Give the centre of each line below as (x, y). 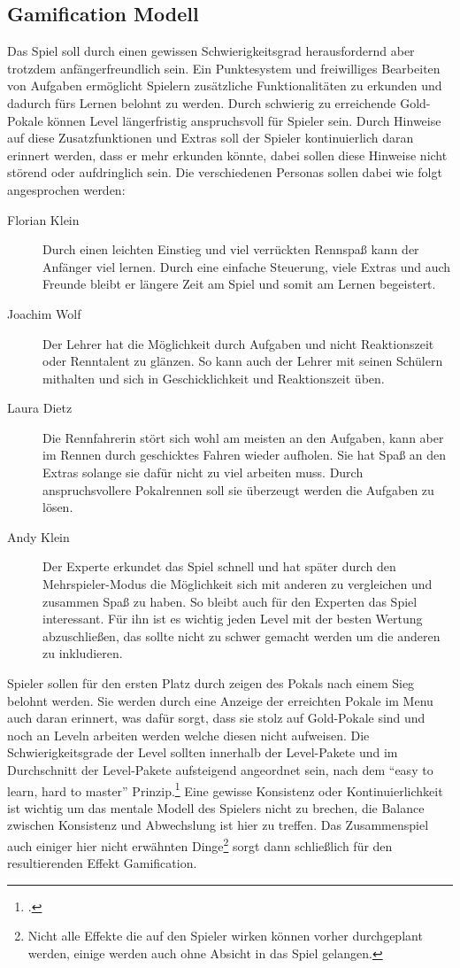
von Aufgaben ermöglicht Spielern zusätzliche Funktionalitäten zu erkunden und (225, 85)
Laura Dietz (40, 408)
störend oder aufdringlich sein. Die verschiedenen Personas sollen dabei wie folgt (225, 172)
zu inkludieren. (83, 653)
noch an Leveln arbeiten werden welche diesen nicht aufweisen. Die (188, 735)
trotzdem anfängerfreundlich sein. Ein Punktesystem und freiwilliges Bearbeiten (224, 68)
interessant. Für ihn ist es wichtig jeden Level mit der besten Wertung (233, 619)
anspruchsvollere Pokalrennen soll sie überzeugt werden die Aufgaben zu (238, 489)
